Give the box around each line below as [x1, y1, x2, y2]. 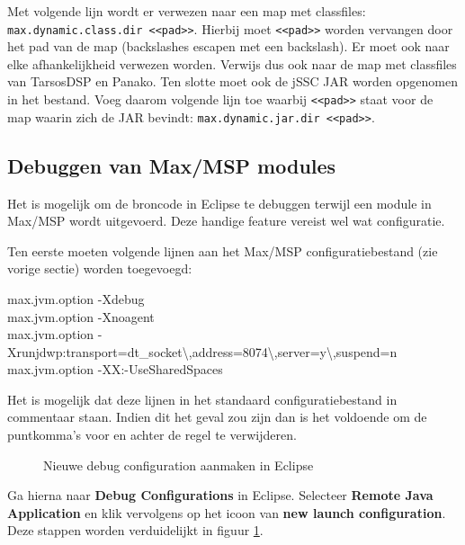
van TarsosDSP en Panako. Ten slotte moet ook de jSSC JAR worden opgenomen [7, 72, 458, 91]
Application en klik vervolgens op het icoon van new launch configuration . [7, 503, 446, 522]
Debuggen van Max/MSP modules [7, 151, 336, 179]
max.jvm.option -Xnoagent [7, 307, 155, 326]
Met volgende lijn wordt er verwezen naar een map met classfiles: [7, 2, 366, 20]
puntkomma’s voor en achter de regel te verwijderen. [7, 425, 297, 444]
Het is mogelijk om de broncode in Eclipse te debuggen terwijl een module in [7, 193, 432, 212]
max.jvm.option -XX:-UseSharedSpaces [7, 360, 223, 379]
